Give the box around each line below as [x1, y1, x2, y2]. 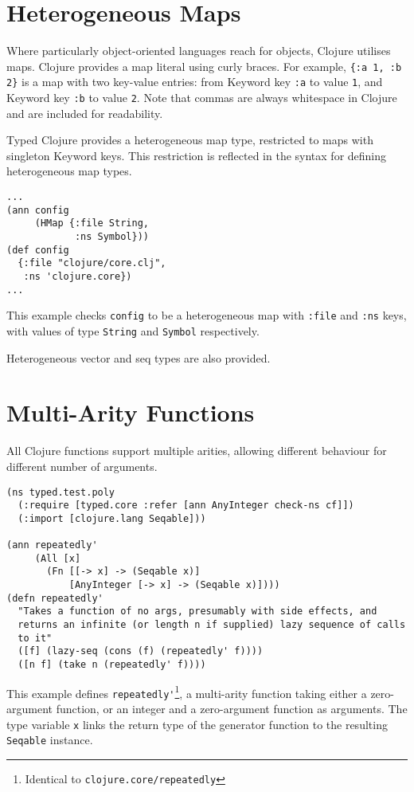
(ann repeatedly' [6, 539, 98, 551]
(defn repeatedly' [6, 592, 103, 604]
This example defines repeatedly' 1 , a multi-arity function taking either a [6, 682, 367, 701]
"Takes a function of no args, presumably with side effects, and [18, 606, 377, 618]
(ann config [6, 204, 69, 216]
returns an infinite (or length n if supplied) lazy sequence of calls [18, 619, 406, 631]
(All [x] [34, 552, 81, 564]
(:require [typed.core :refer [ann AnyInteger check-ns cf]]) [18, 500, 354, 512]
